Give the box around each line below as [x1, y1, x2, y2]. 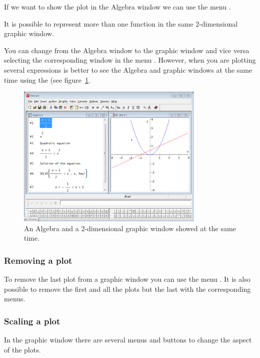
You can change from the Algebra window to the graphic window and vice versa [4, 45, 249, 55]
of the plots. [4, 344, 41, 354]
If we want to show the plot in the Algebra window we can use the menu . [4, 2, 231, 12]
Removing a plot [4, 254, 72, 266]
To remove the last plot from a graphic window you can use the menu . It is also [4, 274, 250, 284]
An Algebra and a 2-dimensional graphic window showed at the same [24, 223, 236, 233]
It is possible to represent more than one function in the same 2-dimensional [4, 18, 238, 29]
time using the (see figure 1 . [4, 74, 90, 85]
